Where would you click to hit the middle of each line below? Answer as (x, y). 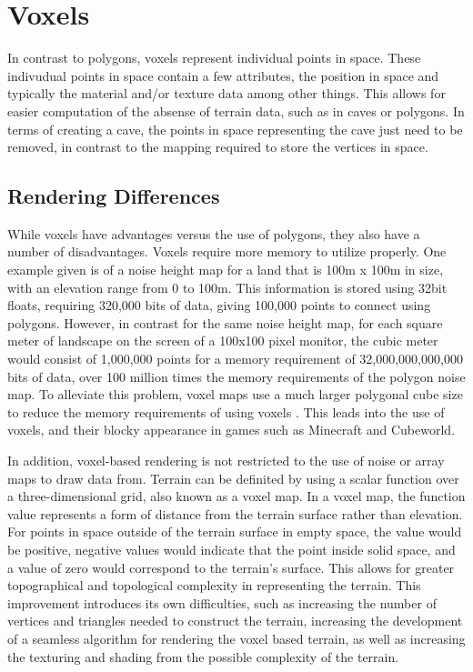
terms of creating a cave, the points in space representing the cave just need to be (235, 129)
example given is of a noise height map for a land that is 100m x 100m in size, (226, 270)
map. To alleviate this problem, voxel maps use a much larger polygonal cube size (235, 394)
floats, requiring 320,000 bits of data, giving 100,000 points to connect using (219, 305)
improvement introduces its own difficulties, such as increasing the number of (222, 602)
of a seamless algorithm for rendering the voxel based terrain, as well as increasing (236, 638)
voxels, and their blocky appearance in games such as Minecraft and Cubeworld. (231, 430)
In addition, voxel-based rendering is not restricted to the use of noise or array (226, 461)
